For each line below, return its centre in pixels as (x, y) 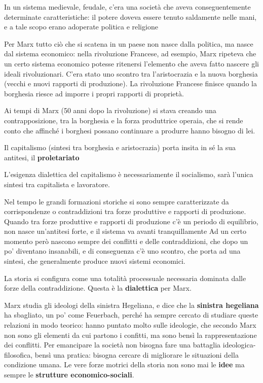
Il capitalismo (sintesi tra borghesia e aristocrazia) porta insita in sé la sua (120, 147)
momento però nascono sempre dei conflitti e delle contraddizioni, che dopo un (126, 241)
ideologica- (239, 345)
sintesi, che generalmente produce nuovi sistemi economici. (95, 261)
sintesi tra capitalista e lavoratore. (57, 184)
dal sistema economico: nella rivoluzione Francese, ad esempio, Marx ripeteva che (130, 54)
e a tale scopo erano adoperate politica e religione (81, 27)
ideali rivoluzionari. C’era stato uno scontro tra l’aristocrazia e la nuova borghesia (131, 73)
